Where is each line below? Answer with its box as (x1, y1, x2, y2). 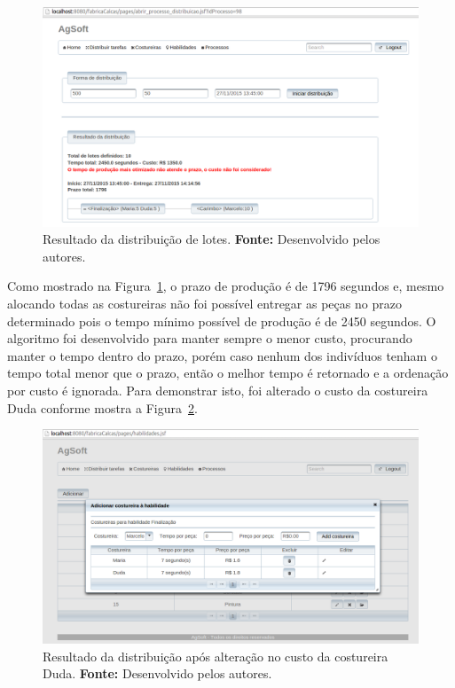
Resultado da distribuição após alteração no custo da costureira (43, 646, 388, 665)
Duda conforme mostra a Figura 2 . (7, 398, 198, 417)
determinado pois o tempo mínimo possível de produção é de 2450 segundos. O (7, 311, 436, 330)
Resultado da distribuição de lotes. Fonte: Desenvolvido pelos (43, 230, 380, 248)
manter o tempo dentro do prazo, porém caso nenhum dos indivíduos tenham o (7, 346, 437, 364)
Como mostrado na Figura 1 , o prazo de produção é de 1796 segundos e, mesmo (7, 277, 444, 295)
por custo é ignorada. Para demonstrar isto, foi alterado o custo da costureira (7, 380, 428, 399)
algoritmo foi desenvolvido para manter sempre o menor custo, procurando (7, 329, 412, 348)
